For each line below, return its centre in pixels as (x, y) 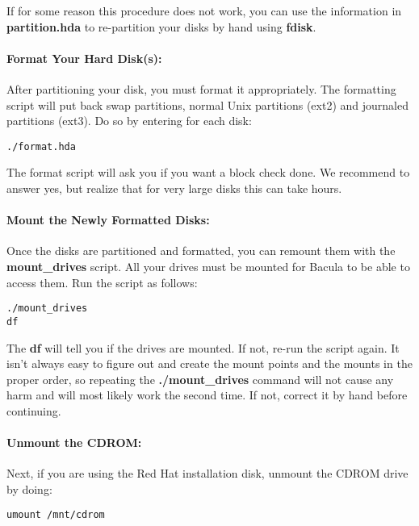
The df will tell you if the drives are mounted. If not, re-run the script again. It (203, 347)
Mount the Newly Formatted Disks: (108, 220)
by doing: (29, 488)
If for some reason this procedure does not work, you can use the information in (204, 10)
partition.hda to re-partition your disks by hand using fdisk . (161, 26)
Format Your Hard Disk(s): (84, 58)
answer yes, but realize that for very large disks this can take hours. (174, 188)
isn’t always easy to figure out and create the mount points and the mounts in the (209, 363)
